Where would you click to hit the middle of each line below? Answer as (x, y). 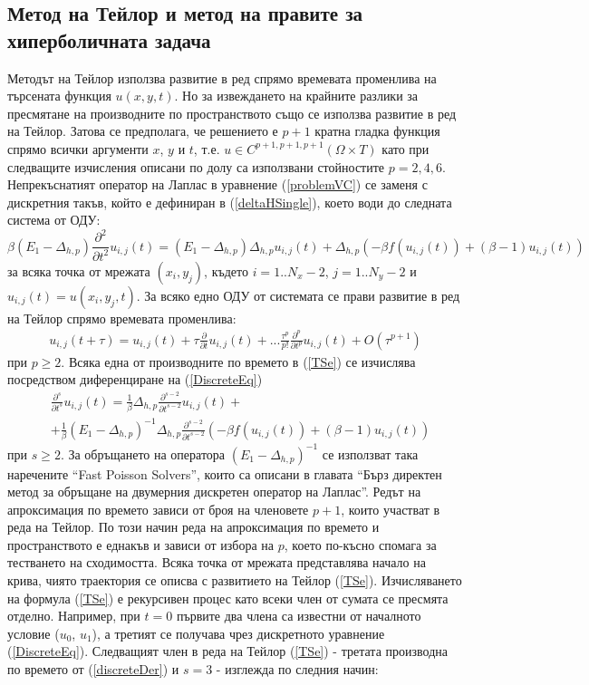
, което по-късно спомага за (360, 544)
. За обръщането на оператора (143, 453)
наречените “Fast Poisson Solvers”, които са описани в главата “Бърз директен (225, 473)
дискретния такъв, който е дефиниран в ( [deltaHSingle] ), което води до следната (230, 202)
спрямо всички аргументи (78, 148)
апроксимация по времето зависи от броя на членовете (158, 509)
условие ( (34, 633)
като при (406, 148)
